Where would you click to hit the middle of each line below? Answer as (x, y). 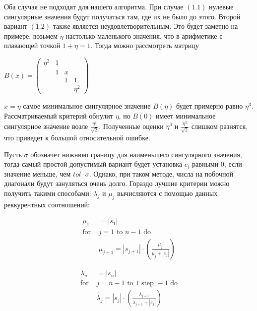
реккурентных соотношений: (47, 204)
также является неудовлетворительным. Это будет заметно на (145, 26)
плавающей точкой (32, 45)
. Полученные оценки (131, 126)
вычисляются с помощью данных (167, 193)
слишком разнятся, (220, 126)
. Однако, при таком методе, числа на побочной (161, 173)
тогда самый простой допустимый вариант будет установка (93, 164)
